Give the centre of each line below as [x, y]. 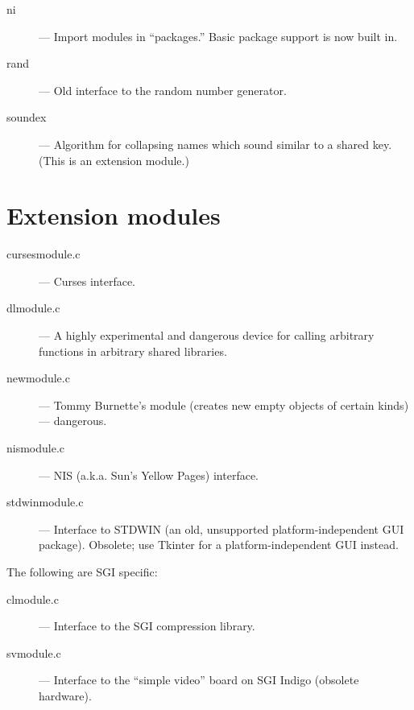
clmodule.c [33, 599]
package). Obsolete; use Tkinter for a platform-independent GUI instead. [219, 545]
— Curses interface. [87, 281]
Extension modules [114, 215]
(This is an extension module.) [114, 160]
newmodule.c [38, 378]
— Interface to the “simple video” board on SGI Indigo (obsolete [199, 680]
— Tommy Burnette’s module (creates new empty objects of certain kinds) [224, 405]
